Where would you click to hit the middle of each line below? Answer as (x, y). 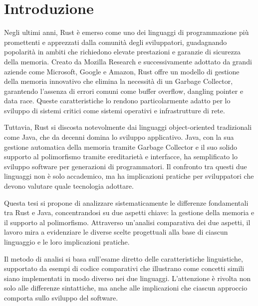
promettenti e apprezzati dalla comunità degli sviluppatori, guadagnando (116, 42)
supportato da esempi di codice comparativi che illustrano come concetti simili (124, 268)
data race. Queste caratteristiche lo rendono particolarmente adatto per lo (117, 101)
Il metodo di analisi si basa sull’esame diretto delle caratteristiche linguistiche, (124, 258)
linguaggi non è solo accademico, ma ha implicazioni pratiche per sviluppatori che (129, 176)
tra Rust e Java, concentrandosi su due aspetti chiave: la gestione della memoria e (129, 212)
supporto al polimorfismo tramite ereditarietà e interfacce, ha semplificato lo (121, 156)
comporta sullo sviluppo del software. (61, 297)
